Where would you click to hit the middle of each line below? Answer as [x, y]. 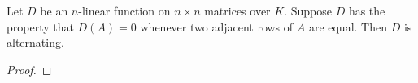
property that [40, 26]
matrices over [237, 10]
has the [367, 10]
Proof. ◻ [29, 69]
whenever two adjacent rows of [217, 26]
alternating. [35, 42]
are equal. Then [348, 26]
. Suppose [308, 10]
